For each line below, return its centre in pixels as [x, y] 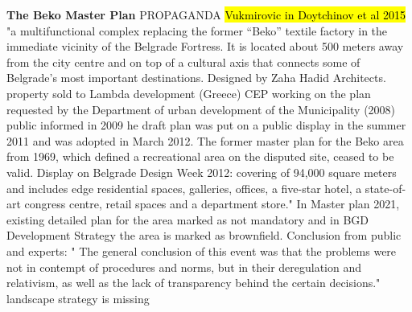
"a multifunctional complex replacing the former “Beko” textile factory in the [197, 30]
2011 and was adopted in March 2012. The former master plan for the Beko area [205, 140]
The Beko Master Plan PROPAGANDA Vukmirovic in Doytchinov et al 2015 [206, 14]
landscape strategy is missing [78, 298]
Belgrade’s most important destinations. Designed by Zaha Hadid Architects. [196, 78]
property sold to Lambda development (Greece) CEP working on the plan [189, 93]
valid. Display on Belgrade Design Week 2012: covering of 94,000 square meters [202, 172]
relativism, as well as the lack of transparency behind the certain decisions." [194, 283]
